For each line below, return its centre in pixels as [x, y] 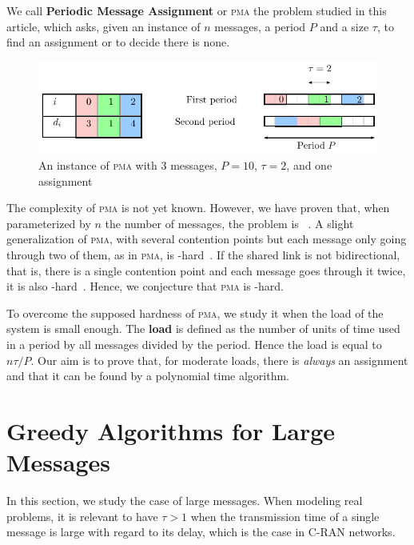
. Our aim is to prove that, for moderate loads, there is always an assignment [219, 360]
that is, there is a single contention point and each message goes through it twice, [206, 270]
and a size [344, 26]
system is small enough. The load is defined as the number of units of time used [203, 329]
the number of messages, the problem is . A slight [229, 223]
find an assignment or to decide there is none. [118, 42]
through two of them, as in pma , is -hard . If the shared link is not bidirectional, [203, 255]
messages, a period [260, 26]
